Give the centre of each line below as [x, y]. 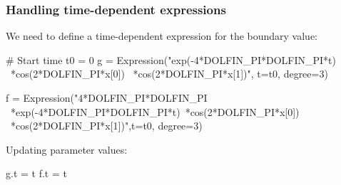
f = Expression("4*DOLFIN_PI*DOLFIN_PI [107, 97]
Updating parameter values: [67, 149]
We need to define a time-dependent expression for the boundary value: [162, 36]
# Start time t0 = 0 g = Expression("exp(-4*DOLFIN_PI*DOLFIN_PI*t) [171, 59]
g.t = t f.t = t [36, 173]
